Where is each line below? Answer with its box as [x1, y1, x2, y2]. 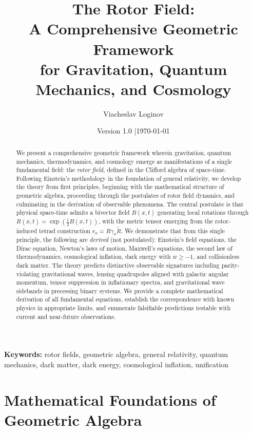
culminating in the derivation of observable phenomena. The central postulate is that [16, 199, 244, 208]
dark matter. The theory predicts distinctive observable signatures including [16, 260, 220, 269]
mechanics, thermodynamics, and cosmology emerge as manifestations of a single [16, 157, 232, 165]
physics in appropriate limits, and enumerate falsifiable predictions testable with [16, 304, 231, 312]
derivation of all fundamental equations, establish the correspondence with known [16, 295, 235, 304]
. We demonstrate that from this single [121, 226, 225, 235]
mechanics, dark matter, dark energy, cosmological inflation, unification [4, 359, 229, 370]
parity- [221, 260, 240, 269]
